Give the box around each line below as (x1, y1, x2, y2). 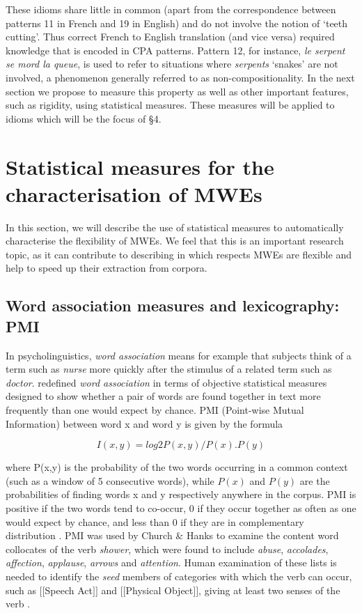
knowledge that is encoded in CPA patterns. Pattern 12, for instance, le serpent (6, 42, 345, 57)
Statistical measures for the (6, 152, 274, 180)
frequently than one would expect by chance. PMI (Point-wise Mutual (6, 403, 304, 417)
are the (299, 473, 330, 488)
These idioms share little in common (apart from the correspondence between (6, 2, 336, 16)
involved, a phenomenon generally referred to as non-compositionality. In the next (6, 70, 355, 84)
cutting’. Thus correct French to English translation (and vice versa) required (6, 29, 335, 44)
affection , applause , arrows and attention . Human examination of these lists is (6, 555, 337, 570)
